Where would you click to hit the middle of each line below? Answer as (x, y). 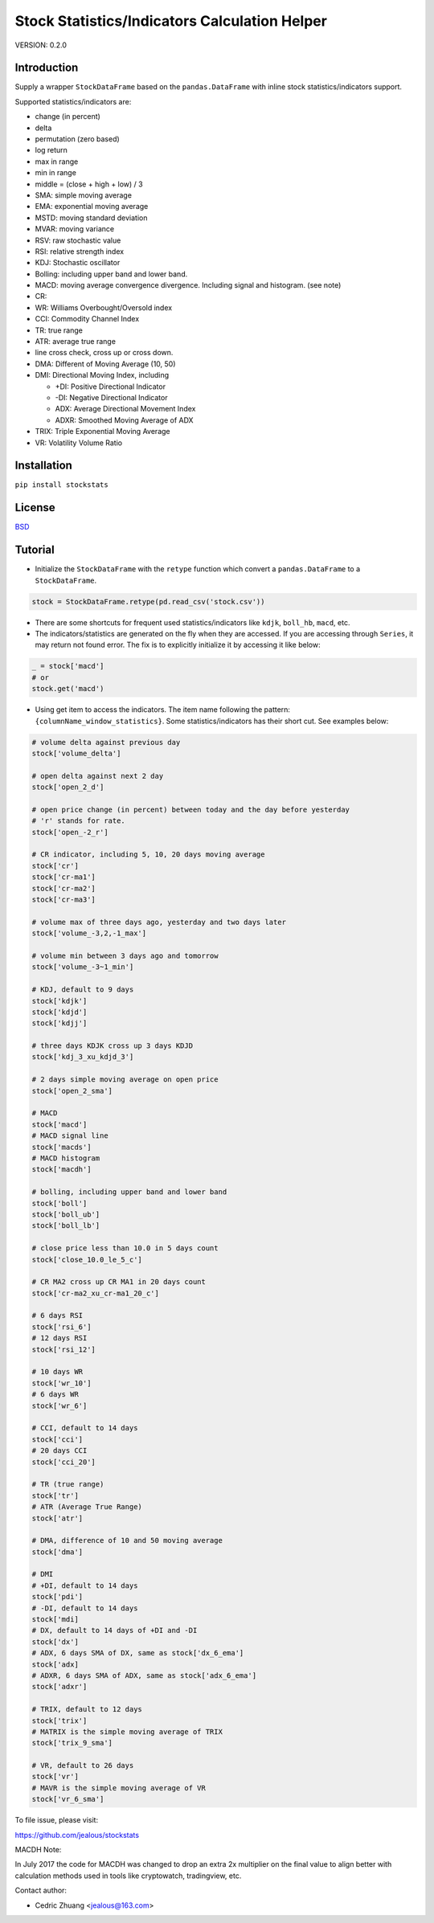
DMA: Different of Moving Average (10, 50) (105, 364)
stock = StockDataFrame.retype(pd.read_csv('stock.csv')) (148, 601)
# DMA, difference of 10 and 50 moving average (127, 1540)
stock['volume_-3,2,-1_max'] (89, 933)
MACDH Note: (38, 1850)
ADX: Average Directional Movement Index (125, 409)
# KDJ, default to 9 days (83, 990)
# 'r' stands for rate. (79, 821)
